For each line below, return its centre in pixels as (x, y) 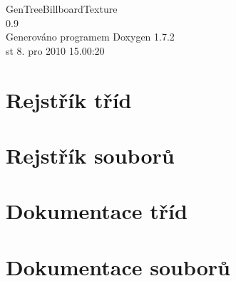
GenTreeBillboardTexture (62, 9)
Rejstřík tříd (69, 99)
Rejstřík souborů (90, 155)
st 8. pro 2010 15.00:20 (55, 50)
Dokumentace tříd (97, 211)
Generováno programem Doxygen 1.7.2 (90, 37)
